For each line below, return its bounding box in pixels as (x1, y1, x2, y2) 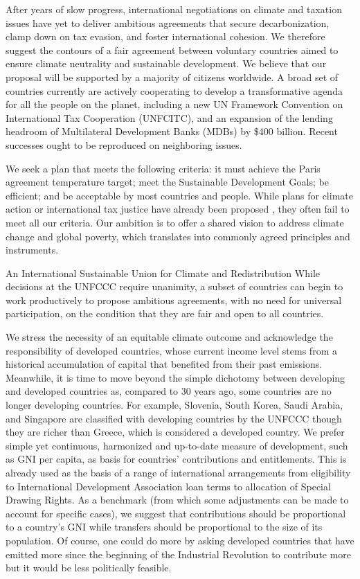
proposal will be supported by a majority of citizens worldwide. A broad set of (6, 69, 339, 84)
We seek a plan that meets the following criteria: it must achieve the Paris (6, 161, 321, 175)
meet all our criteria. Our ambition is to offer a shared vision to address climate (6, 215, 344, 229)
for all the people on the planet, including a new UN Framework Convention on (6, 97, 343, 112)
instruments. (6, 242, 59, 257)
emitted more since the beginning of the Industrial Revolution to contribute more (6, 546, 352, 561)
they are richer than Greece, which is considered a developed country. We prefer (6, 425, 345, 439)
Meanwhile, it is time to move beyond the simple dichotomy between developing (6, 370, 345, 384)
